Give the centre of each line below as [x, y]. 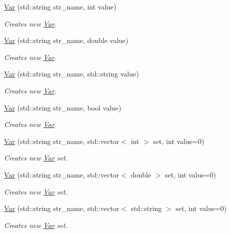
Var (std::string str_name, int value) [60, 6]
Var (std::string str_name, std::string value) [71, 74]
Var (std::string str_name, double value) [66, 40]
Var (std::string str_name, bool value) [63, 107]
